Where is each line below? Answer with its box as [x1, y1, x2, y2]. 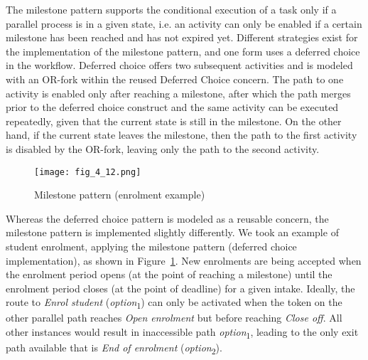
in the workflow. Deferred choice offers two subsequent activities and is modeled [6, 58, 353, 73]
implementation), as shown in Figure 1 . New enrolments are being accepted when [6, 253, 362, 268]
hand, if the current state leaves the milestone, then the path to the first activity [6, 127, 357, 142]
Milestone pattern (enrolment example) [34, 187, 205, 202]
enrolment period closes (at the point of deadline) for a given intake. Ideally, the [6, 280, 355, 295]
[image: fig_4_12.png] [34, 166, 141, 177]
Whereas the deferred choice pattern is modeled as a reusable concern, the [6, 211, 329, 226]
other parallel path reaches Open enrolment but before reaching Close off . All [6, 310, 342, 325]
